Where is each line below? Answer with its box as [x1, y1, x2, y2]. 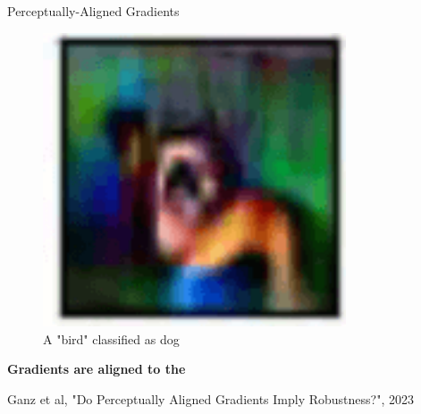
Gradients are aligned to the [7, 359, 186, 378]
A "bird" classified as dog [43, 329, 180, 348]
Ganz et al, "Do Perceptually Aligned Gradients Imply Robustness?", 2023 [7, 389, 414, 408]
